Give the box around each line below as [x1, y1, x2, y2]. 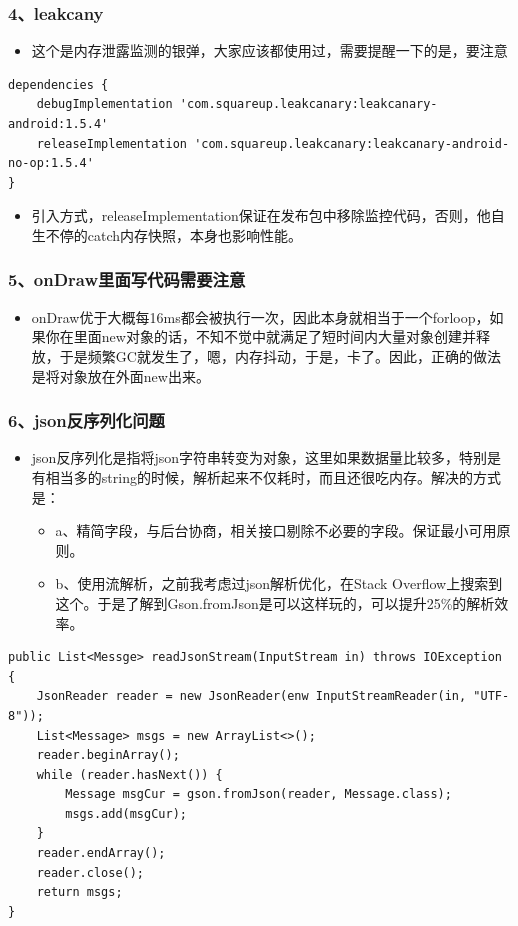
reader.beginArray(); [36, 748, 180, 763]
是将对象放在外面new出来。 [31, 365, 210, 386]
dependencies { [8, 77, 109, 92]
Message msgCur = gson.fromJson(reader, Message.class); [65, 787, 452, 802]
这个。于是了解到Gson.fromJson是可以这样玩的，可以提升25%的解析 [55, 592, 495, 613]
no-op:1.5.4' [8, 156, 94, 171]
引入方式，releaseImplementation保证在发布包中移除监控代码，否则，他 [31, 205, 491, 226]
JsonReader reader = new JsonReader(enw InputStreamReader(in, [36, 689, 467, 704]
